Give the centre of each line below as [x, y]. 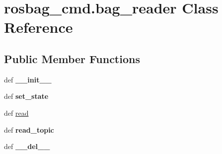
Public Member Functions [72, 58]
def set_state [26, 96]
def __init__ [28, 79]
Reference [38, 27]
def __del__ [27, 146]
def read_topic [29, 129]
